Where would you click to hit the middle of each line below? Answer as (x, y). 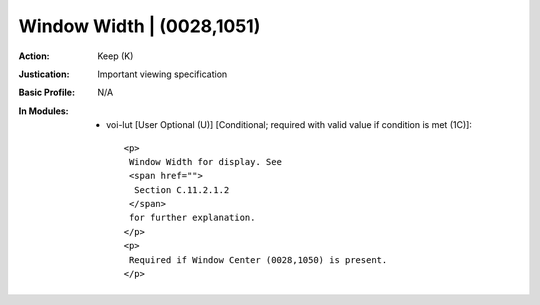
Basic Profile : (46, 92)
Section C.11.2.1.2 (181, 189)
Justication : (44, 74)
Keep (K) (115, 56)
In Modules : (43, 111)
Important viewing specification (162, 74)
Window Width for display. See (205, 161)
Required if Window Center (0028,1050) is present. (258, 259)
